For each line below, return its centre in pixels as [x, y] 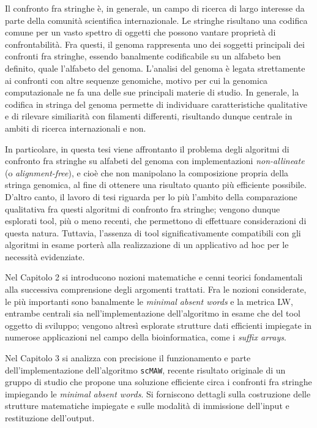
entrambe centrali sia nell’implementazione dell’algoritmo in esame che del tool [153, 313]
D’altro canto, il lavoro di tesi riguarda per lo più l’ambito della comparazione [151, 196]
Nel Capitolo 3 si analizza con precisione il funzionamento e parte [128, 358]
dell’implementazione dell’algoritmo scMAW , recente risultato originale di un [145, 370]
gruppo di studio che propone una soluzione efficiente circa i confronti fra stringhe [158, 382]
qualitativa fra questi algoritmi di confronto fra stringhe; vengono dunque [143, 208]
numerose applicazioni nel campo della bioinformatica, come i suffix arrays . [146, 337]
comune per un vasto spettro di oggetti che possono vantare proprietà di [140, 32]
